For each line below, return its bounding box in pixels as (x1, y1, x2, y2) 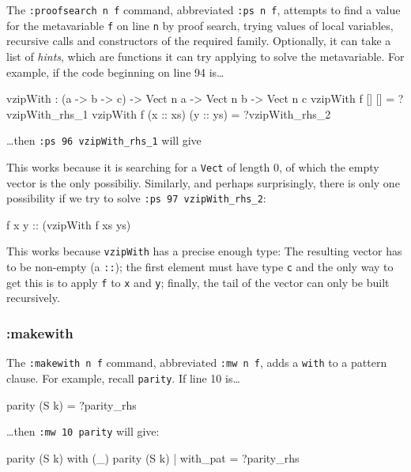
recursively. (6, 289, 60, 306)
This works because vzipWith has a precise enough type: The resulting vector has (6, 243, 402, 259)
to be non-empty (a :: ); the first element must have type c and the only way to (6, 259, 394, 275)
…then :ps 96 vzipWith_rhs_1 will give (6, 132, 202, 149)
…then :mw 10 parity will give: (6, 423, 160, 440)
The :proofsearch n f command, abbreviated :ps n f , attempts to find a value (6, 2, 401, 17)
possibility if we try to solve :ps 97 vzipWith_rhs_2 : (6, 190, 266, 206)
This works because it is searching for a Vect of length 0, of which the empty (6, 158, 379, 175)
